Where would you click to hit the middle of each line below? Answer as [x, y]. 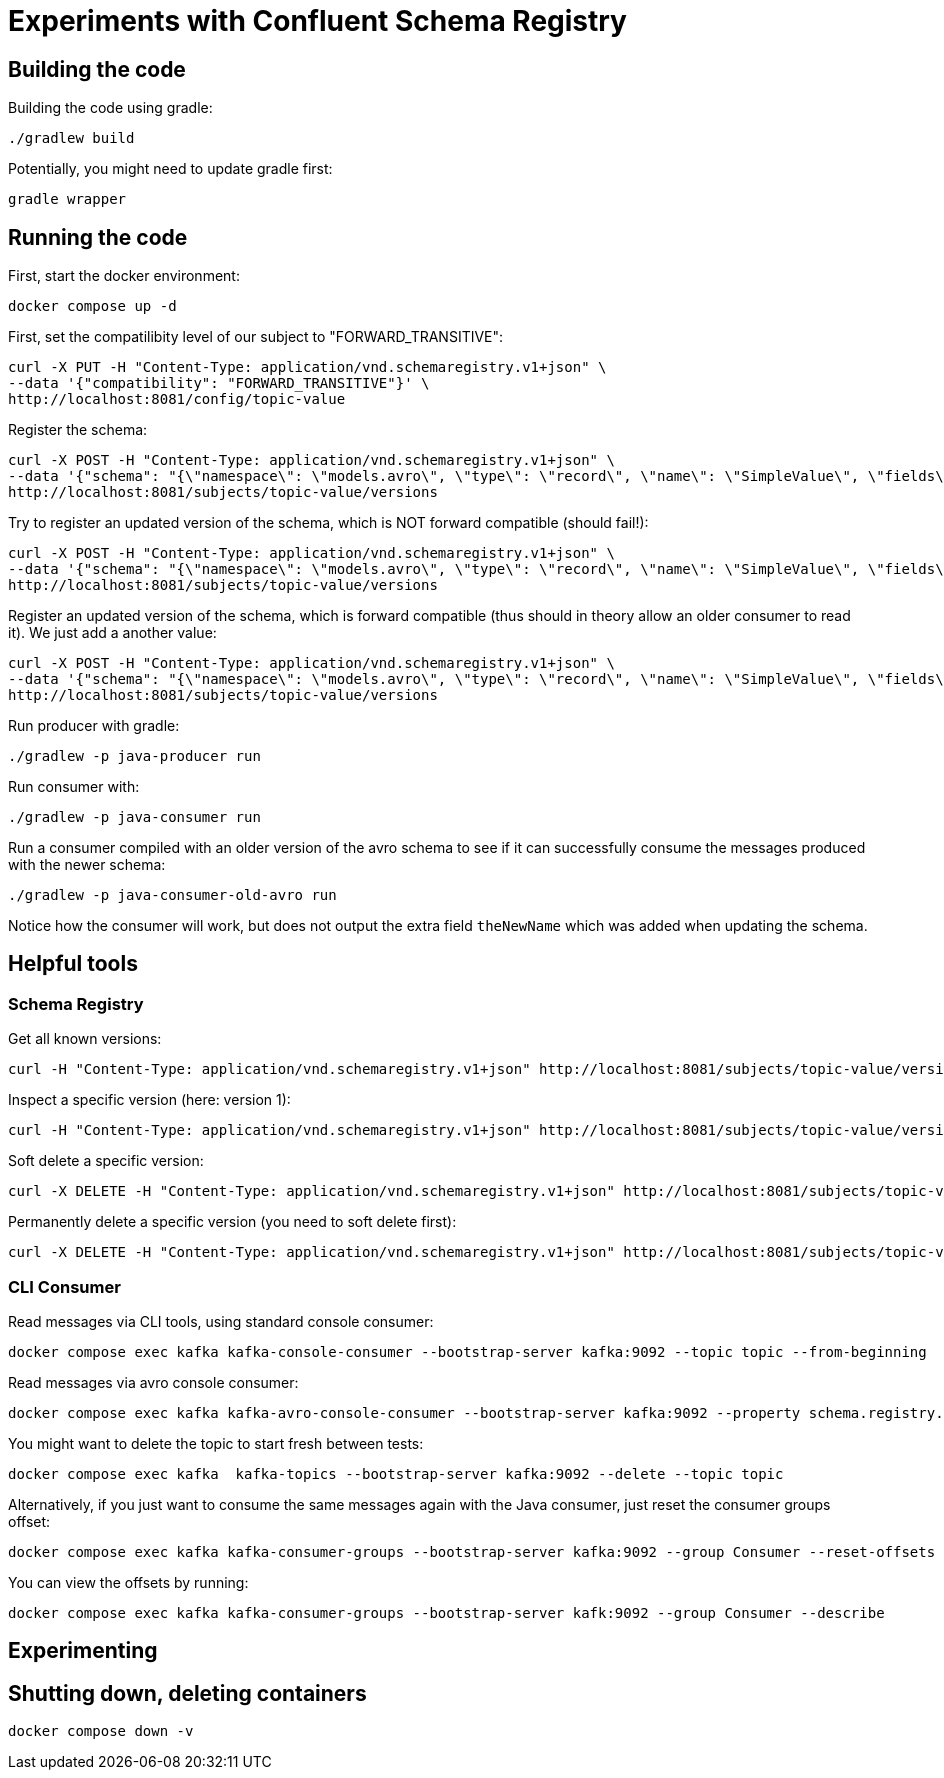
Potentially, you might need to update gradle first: [170, 169]
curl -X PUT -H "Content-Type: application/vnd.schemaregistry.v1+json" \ [307, 367]
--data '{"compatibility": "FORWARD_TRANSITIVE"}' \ [219, 383]
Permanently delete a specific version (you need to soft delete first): [232, 1222]
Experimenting [83, 1651]
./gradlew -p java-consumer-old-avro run [172, 895]
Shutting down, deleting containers [187, 1693]
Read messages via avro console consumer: [153, 1382]
